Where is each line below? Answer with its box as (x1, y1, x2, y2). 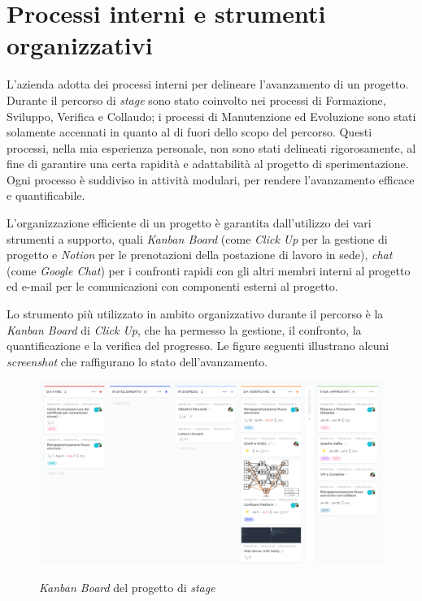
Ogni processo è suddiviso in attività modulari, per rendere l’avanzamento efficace (7, 171, 415, 188)
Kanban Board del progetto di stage (39, 579, 215, 596)
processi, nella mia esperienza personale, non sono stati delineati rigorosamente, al (7, 139, 416, 156)
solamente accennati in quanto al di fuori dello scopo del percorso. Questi (7, 123, 372, 141)
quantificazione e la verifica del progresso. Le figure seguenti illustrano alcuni (7, 337, 389, 354)
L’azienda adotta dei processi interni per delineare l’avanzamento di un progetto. (7, 76, 409, 93)
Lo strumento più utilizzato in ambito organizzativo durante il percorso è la (7, 305, 384, 322)
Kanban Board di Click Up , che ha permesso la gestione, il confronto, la (7, 321, 362, 338)
